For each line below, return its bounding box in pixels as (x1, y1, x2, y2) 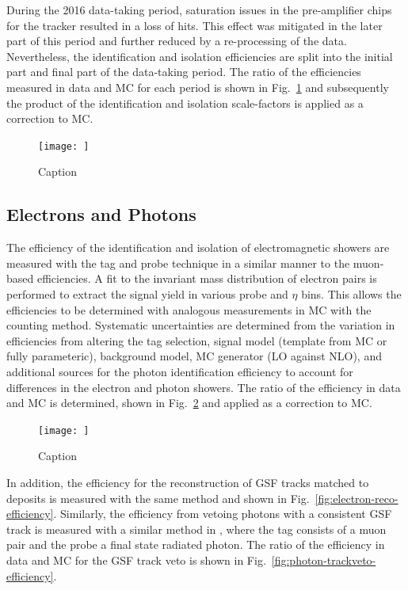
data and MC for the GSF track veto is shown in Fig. (6, 551, 266, 568)
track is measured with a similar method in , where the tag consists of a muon (6, 520, 387, 537)
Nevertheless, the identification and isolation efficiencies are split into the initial (6, 48, 393, 64)
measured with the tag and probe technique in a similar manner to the (6, 254, 350, 271)
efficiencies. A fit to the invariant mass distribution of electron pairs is (36, 270, 377, 287)
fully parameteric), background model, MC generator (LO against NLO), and (6, 348, 382, 364)
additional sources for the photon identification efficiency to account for (6, 363, 353, 379)
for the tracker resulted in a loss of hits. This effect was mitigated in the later (6, 17, 383, 33)
